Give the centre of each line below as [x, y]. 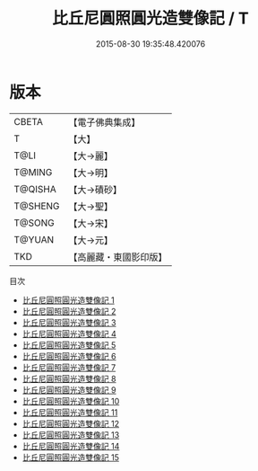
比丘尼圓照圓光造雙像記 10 [71, 401]
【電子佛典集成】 [104, 122]
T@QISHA [35, 189]
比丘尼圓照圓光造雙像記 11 [70, 412]
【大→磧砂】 [95, 190]
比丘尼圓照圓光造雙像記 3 [69, 322]
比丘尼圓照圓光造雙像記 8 [69, 378]
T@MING [33, 172]
